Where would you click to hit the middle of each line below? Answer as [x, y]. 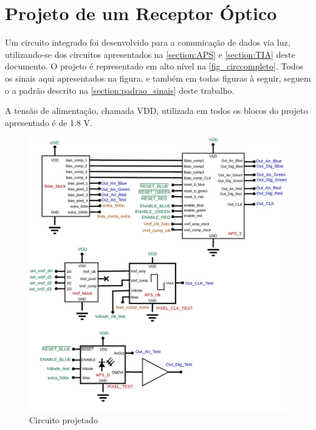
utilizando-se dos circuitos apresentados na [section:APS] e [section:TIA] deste [150, 54]
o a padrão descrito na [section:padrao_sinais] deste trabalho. [120, 90]
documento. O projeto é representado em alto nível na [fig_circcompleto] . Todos [154, 66]
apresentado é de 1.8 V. [49, 122]
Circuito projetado [64, 420]
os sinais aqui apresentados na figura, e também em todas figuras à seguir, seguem [158, 78]
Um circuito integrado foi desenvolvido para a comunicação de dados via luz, [148, 42]
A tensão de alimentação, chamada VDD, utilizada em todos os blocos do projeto [156, 111]
